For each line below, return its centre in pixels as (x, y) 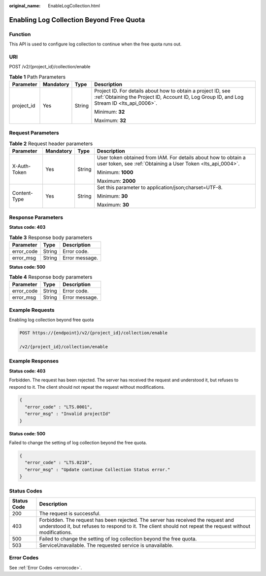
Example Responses (34, 361)
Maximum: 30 (113, 205)
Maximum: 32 (110, 121)
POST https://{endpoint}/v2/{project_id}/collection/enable (94, 333)
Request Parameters (34, 133)
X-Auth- (21, 166)
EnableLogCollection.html (74, 6)
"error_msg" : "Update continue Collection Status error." (98, 470)
